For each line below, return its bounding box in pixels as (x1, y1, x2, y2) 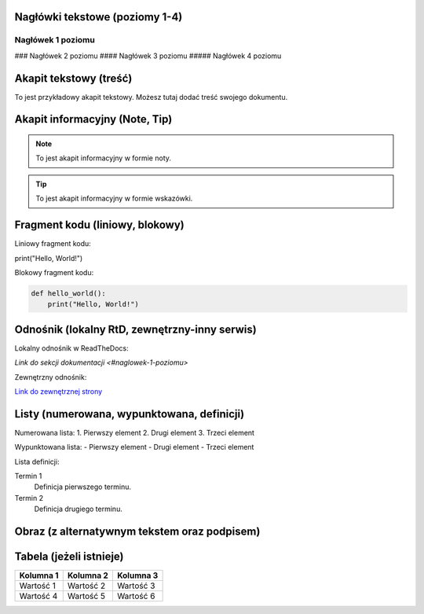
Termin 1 (14, 472, 42, 481)
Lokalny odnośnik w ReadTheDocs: (14, 343, 129, 353)
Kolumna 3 (116, 570, 159, 581)
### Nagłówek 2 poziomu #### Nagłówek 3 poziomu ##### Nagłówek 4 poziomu (14, 51, 282, 61)
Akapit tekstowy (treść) (14, 72, 133, 85)
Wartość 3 (116, 580, 155, 591)
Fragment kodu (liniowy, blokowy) (14, 219, 185, 232)
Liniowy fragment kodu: (14, 239, 92, 248)
